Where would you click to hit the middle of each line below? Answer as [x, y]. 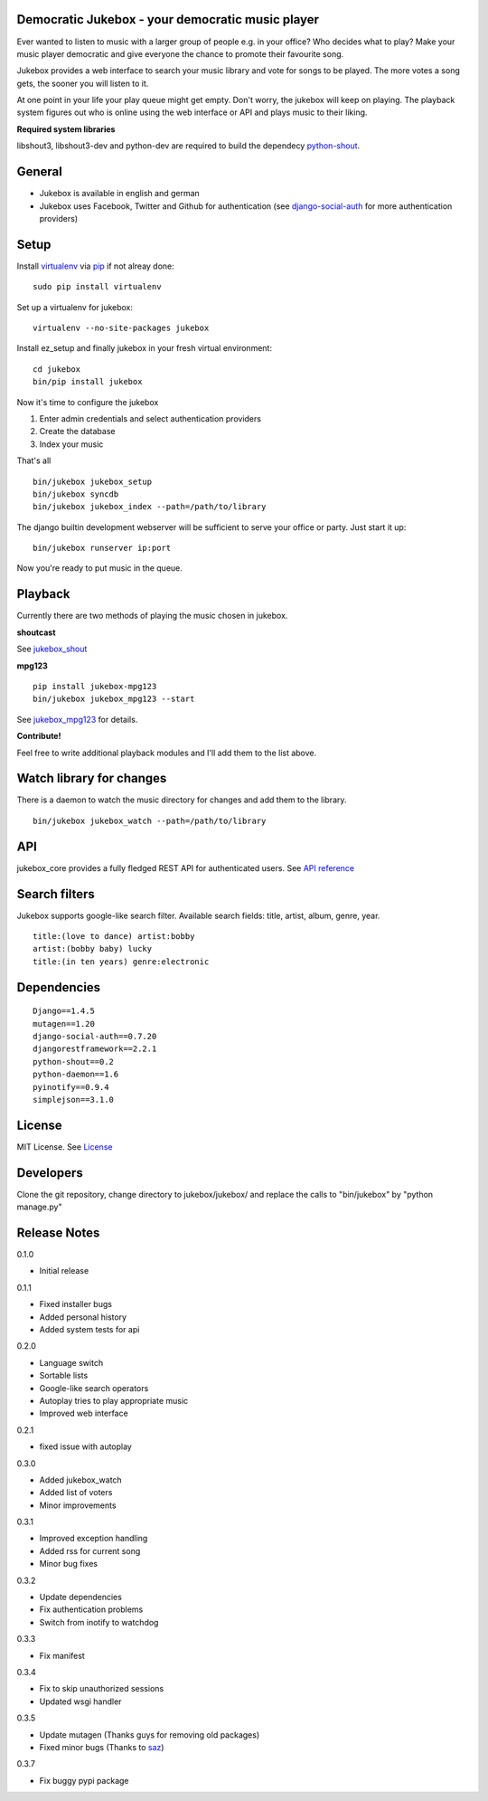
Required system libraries [66, 129]
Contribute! [39, 736]
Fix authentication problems [91, 1609]
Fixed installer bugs [76, 1304]
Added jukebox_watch [80, 1480]
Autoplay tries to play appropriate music [114, 1400]
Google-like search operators [94, 1388]
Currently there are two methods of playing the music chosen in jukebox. [152, 616]
